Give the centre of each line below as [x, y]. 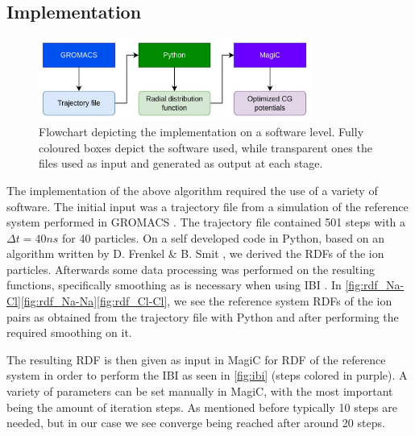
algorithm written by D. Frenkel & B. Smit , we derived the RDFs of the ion [195, 253]
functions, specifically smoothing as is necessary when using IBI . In [174, 285]
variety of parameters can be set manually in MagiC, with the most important [200, 391]
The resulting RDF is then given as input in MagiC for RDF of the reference [196, 359]
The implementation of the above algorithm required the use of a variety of [192, 190]
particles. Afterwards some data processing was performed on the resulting [191, 269]
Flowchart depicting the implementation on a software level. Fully [201, 132]
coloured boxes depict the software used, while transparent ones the [205, 147]
